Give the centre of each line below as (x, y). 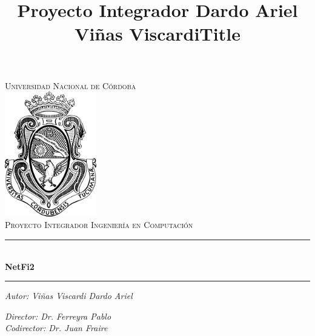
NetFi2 (20, 266)
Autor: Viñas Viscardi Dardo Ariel (69, 296)
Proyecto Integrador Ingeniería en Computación (99, 225)
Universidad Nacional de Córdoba (71, 85)
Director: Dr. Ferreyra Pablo (58, 316)
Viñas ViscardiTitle (157, 34)
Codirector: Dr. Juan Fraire (56, 328)
